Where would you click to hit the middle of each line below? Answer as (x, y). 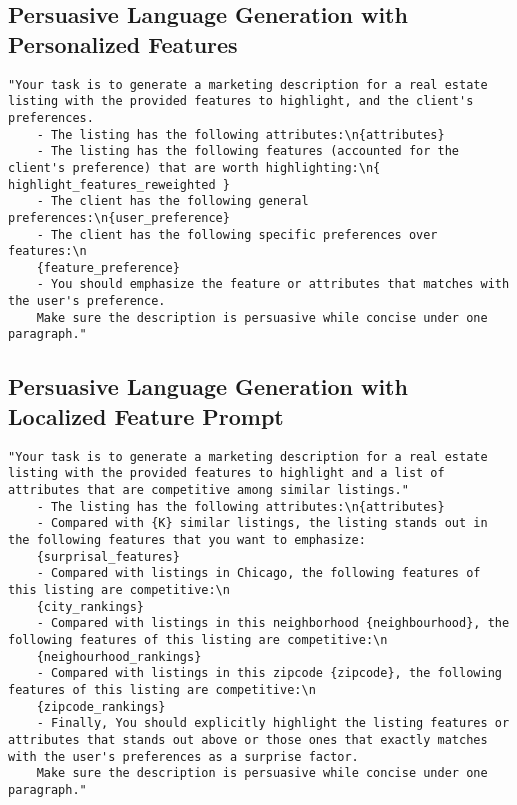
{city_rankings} (90, 606)
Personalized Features (123, 43)
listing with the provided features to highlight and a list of (226, 473)
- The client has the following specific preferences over (237, 234)
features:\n (47, 251)
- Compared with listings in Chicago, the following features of (258, 573)
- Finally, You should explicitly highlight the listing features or (273, 723)
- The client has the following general (172, 201)
